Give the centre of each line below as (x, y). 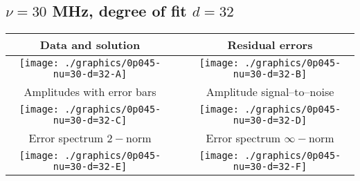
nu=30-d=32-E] (90, 167)
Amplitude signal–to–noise (270, 92)
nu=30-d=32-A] (90, 74)
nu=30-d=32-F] (270, 167)
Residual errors (270, 45)
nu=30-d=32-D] (270, 121)
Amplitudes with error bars (90, 92)
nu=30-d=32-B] (270, 74)
